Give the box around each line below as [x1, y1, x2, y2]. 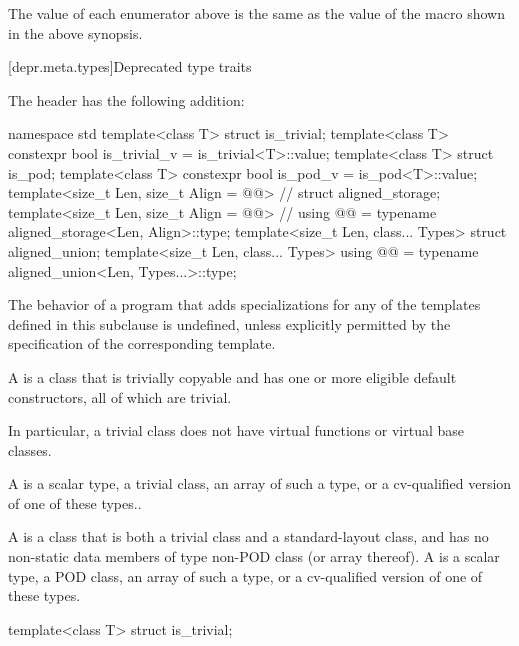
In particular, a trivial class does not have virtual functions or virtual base [8, 420, 465, 441]
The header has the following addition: [8, 89, 245, 110]
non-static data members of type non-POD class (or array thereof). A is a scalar [8, 546, 500, 567]
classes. [8, 439, 52, 460]
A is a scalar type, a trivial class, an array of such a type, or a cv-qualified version [8, 473, 512, 494]
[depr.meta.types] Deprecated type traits [8, 56, 252, 77]
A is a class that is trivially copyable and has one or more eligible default [8, 366, 457, 387]
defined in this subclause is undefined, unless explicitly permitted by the [8, 313, 451, 334]
